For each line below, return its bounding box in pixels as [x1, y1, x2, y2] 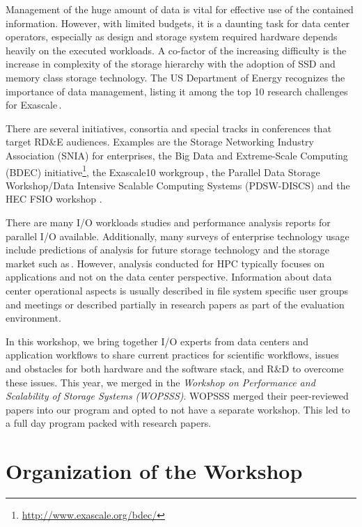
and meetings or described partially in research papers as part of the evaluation [6, 297, 345, 311]
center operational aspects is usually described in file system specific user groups [6, 283, 349, 297]
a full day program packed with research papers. [6, 416, 212, 430]
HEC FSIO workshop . [6, 191, 102, 206]
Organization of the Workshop [6, 457, 303, 485]
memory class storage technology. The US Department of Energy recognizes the [6, 70, 345, 84]
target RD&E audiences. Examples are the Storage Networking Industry [6, 134, 314, 149]
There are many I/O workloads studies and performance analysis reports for [6, 214, 331, 229]
